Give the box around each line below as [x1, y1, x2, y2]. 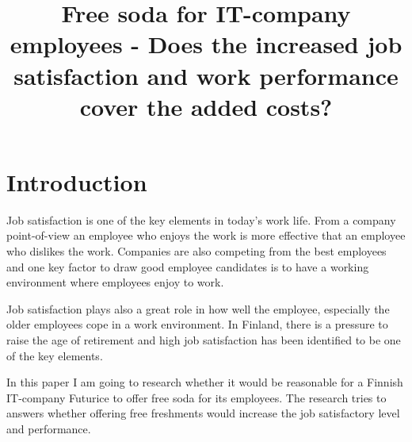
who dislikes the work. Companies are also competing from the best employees [6, 243, 387, 259]
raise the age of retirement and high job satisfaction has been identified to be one [6, 332, 401, 348]
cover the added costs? [79, 90, 333, 122]
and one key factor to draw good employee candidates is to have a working [6, 258, 369, 275]
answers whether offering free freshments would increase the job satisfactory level [6, 405, 400, 421]
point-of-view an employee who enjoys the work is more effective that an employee [6, 227, 406, 244]
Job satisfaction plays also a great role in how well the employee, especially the [6, 300, 390, 317]
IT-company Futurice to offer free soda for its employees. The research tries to [6, 389, 387, 405]
